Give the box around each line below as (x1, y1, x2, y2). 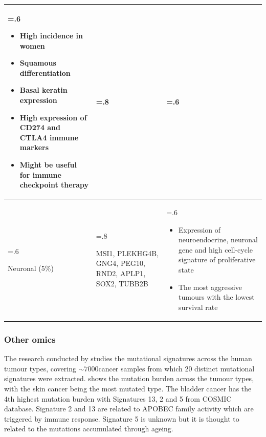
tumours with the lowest (179, 292, 255, 302)
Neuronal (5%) (8, 263, 54, 274)
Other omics (4, 332, 56, 345)
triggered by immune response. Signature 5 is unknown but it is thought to (4, 413, 239, 424)
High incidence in (19, 30, 83, 41)
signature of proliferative (179, 254, 256, 265)
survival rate (179, 301, 218, 312)
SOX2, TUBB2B (96, 278, 148, 288)
